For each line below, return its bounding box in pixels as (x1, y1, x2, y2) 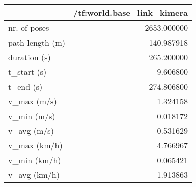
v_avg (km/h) (8, 169, 60, 180)
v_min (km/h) (8, 154, 61, 166)
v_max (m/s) (8, 95, 57, 107)
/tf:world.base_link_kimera (73, 7, 188, 18)
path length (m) (8, 36, 66, 48)
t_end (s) (8, 81, 43, 92)
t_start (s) (8, 66, 47, 78)
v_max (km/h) (8, 139, 63, 151)
